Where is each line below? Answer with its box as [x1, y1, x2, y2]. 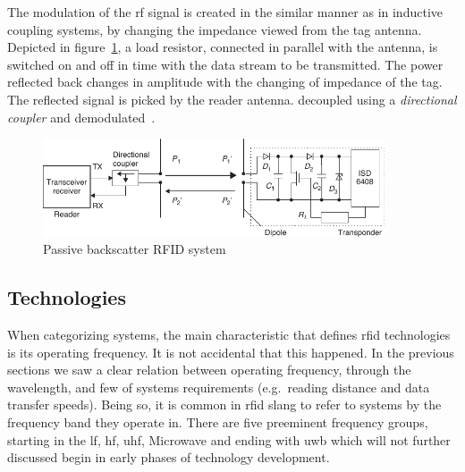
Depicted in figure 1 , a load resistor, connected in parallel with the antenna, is [7, 38, 438, 56]
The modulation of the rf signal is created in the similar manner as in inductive [7, 3, 443, 21]
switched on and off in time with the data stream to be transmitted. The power [7, 55, 444, 73]
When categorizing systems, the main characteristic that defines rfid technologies [7, 325, 451, 344]
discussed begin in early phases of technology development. [7, 448, 330, 467]
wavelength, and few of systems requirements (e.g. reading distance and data [7, 377, 430, 396]
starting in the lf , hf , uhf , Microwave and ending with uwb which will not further [7, 430, 451, 449]
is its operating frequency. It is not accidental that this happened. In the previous [7, 342, 454, 361]
